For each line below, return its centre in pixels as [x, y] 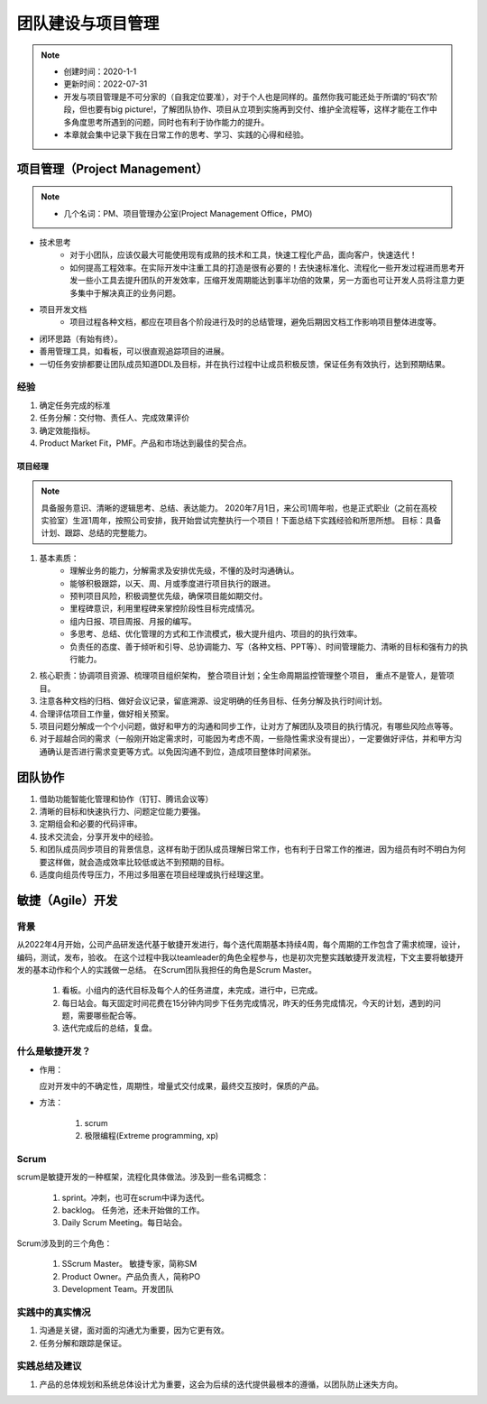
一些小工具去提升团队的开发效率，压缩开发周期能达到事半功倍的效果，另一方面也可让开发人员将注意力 [267, 281]
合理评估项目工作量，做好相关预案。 [106, 714]
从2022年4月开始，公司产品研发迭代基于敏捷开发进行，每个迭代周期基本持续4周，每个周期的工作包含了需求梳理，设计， [241, 945]
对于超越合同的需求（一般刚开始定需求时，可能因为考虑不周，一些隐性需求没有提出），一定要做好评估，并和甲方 [247, 739]
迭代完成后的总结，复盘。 [109, 1028]
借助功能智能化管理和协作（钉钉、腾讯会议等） [126, 799]
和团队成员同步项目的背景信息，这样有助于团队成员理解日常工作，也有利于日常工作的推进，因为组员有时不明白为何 [253, 849]
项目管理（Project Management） [112, 168]
